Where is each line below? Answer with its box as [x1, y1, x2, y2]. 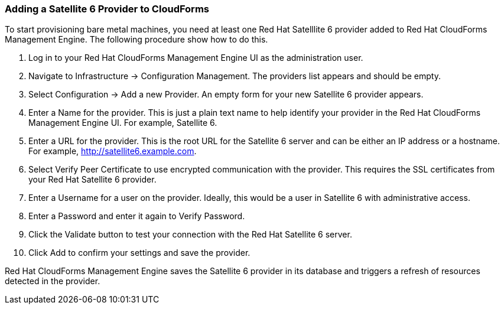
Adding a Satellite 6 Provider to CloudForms [5, 3, 209, 15]
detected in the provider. [5, 276, 100, 287]
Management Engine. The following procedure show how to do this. [5, 34, 268, 45]
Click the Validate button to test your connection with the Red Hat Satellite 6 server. [28, 229, 352, 240]
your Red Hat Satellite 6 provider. [28, 174, 157, 185]
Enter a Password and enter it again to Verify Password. [28, 211, 245, 222]
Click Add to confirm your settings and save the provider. [28, 248, 251, 258]
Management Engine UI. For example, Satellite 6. [28, 118, 217, 128]
